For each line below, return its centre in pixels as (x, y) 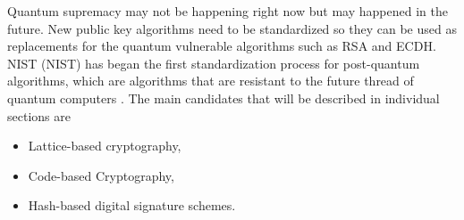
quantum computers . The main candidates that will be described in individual (224, 98)
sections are (39, 115)
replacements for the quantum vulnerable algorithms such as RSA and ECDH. (222, 46)
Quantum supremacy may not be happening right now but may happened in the (228, 11)
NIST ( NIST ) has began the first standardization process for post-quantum (214, 63)
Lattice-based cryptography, (105, 146)
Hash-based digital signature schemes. (132, 205)
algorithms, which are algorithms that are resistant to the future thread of (211, 81)
